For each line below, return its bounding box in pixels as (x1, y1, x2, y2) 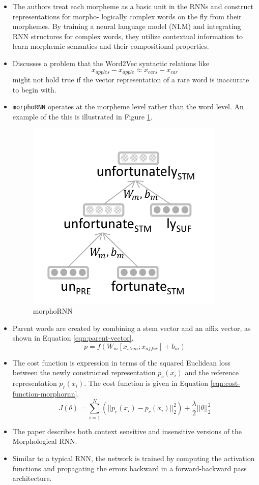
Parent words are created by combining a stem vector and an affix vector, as (12, 322, 251, 333)
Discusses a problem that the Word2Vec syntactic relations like (12, 57, 209, 68)
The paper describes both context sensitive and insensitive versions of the (12, 426, 242, 436)
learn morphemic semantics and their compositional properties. (12, 41, 209, 51)
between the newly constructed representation (12, 367, 156, 378)
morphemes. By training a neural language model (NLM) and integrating (12, 21, 241, 32)
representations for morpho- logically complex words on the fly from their (12, 11, 242, 21)
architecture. (12, 473, 52, 483)
